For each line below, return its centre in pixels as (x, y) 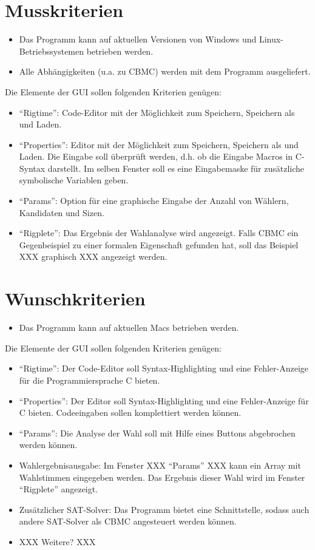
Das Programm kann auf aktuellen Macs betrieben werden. (129, 328)
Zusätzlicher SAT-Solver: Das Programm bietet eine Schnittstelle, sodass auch (164, 509)
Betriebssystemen (52, 51)
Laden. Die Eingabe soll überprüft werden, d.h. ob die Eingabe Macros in (156, 156)
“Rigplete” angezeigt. (59, 489)
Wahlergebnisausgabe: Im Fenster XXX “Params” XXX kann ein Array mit (160, 465)
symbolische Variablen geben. (74, 180)
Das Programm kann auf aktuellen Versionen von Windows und (138, 39)
